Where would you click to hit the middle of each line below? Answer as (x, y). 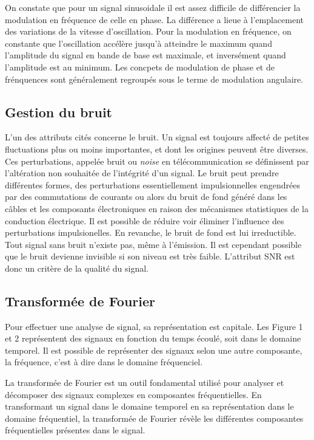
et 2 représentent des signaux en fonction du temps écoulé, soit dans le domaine (153, 338)
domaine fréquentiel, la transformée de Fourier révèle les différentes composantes (154, 418)
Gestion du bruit (58, 112)
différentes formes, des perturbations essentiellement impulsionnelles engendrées (152, 184)
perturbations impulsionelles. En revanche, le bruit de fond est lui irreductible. (151, 232)
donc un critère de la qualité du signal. (77, 268)
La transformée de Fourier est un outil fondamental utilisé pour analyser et (145, 383)
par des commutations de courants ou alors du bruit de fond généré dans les (146, 197)
